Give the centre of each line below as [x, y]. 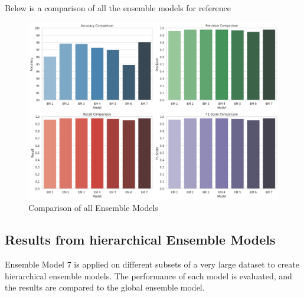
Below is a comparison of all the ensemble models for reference [118, 8]
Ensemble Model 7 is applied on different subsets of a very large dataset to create [152, 264]
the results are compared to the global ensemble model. [105, 287]
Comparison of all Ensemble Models [93, 208]
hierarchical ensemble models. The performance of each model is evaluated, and [148, 275]
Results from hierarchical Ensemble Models [140, 240]
